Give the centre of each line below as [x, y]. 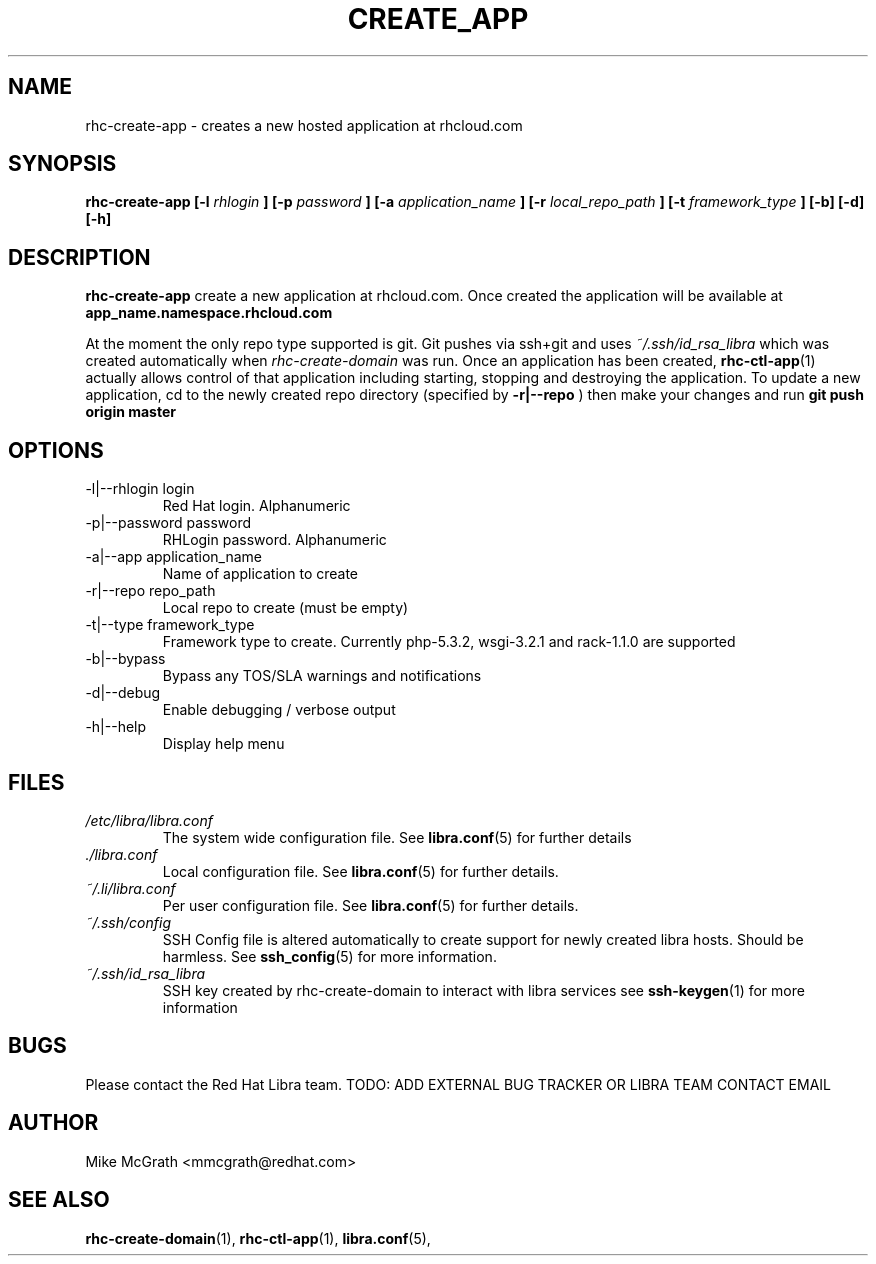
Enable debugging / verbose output [279, 710]
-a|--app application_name [174, 557]
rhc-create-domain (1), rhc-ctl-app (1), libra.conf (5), [258, 1238]
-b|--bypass [125, 659]
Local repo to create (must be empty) [285, 608]
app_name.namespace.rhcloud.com [209, 313]
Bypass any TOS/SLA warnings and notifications [322, 676]
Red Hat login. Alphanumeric [256, 506]
